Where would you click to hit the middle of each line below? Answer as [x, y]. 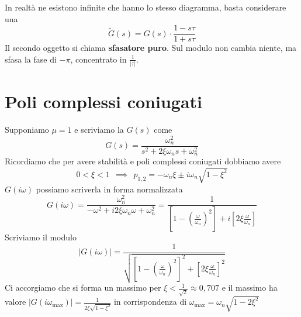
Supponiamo [27, 130]
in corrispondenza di [150, 302]
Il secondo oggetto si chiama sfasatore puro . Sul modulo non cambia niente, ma [151, 48]
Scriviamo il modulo [41, 237]
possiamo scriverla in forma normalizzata [109, 189]
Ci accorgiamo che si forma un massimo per [83, 287]
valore [15, 302]
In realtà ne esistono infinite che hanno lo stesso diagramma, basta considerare [146, 7]
